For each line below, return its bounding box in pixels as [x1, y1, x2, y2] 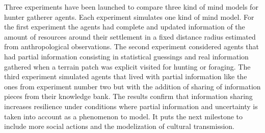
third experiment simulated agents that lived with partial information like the [4, 71, 247, 82]
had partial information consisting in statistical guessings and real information [4, 51, 249, 61]
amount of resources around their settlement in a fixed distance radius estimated [4, 31, 256, 42]
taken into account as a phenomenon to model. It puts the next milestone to [4, 111, 243, 121]
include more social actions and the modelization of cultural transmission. [4, 121, 235, 131]
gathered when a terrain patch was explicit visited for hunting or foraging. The [4, 61, 251, 72]
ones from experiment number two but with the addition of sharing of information [4, 81, 261, 91]
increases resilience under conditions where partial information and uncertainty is [4, 101, 258, 111]
